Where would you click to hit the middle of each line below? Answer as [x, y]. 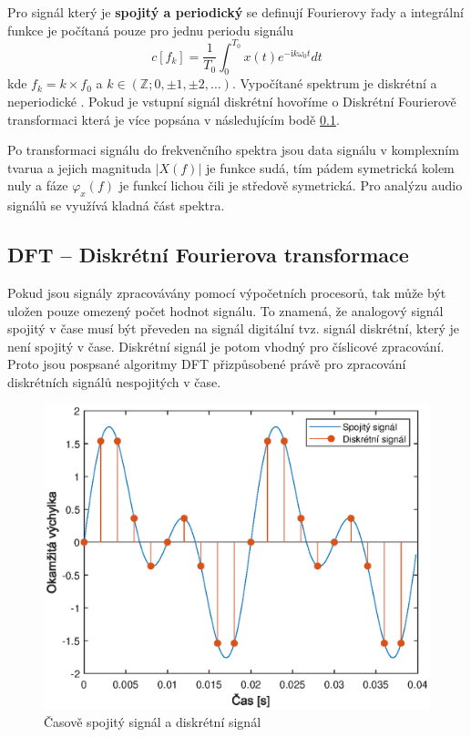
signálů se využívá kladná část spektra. [116, 205]
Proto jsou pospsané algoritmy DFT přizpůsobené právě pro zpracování [207, 364]
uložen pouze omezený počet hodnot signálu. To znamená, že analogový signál [225, 310]
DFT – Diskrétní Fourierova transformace [208, 255]
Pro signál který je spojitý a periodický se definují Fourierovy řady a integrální [235, 12]
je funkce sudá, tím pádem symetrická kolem [330, 167]
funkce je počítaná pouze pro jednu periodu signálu [151, 30]
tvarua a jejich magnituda [79, 167]
